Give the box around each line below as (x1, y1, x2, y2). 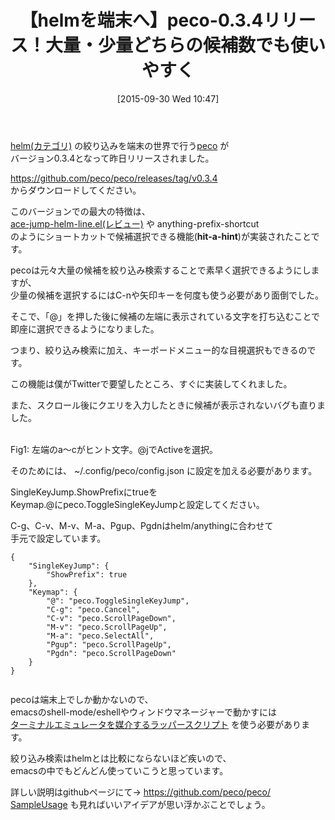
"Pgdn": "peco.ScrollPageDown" (46, 648, 177, 658)
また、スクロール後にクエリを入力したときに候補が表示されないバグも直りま (10, 399, 326, 411)
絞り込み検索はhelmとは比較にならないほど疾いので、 (10, 752, 232, 764)
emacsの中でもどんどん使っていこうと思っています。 (10, 764, 229, 776)
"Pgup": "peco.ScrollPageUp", (46, 639, 172, 650)
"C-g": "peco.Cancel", (46, 604, 141, 615)
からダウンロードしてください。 (10, 184, 142, 196)
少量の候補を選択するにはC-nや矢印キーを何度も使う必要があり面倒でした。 (10, 289, 324, 301)
